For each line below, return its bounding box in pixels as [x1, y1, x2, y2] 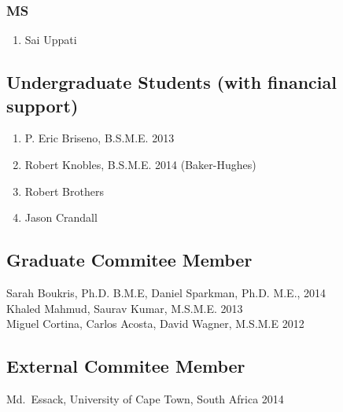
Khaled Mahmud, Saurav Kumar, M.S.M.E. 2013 [6, 300, 243, 316]
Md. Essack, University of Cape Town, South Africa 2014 [6, 390, 284, 406]
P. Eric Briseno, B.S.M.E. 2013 [24, 130, 175, 146]
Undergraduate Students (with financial [6, 70, 337, 94]
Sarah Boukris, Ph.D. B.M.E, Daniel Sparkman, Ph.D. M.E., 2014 [6, 284, 326, 300]
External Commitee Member [6, 354, 245, 378]
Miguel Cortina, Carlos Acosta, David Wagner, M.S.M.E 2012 [6, 315, 304, 332]
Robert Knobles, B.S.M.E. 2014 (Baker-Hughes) [24, 156, 256, 172]
